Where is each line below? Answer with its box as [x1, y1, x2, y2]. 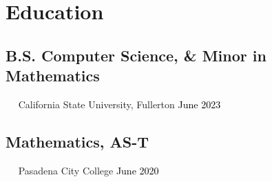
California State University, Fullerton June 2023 [18, 97, 221, 111]
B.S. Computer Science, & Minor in [6, 44, 266, 65]
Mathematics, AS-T [6, 130, 149, 152]
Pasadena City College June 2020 [18, 163, 159, 177]
